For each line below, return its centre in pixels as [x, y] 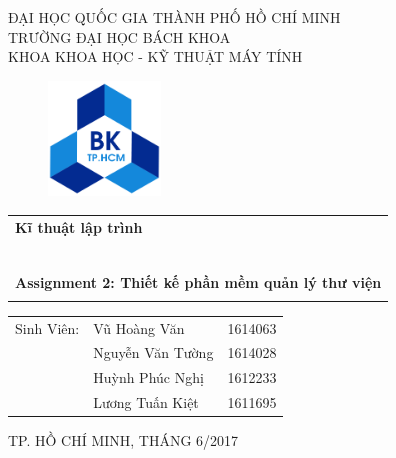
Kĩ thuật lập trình [79, 226]
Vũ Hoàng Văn [139, 327]
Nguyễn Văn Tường [153, 352]
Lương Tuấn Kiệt [146, 402]
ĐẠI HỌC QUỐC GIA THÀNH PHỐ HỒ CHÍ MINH [174, 17]
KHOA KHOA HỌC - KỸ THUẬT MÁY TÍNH [155, 56]
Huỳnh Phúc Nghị [148, 377]
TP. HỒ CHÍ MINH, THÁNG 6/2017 [123, 440]
